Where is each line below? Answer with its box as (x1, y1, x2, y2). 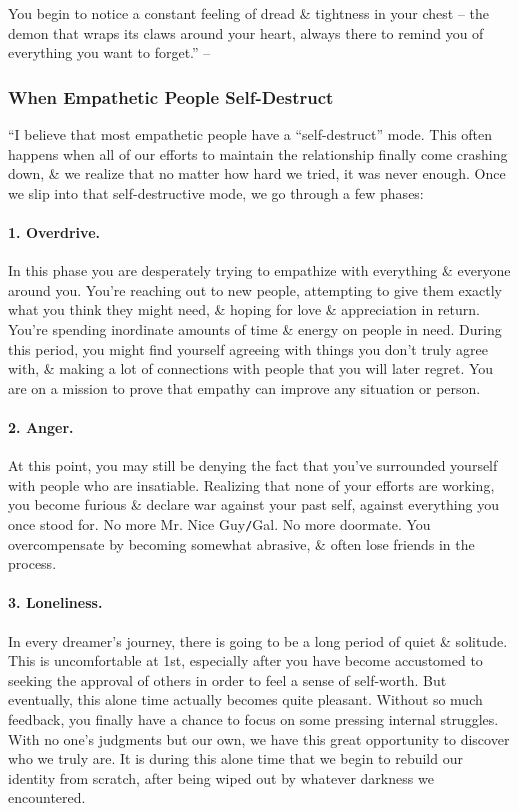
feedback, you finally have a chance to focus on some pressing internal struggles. (8, 708, 499, 729)
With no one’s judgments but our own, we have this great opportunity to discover (8, 728, 510, 749)
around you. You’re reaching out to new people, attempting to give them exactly (8, 279, 503, 300)
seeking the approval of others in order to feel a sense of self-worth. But (8, 669, 447, 690)
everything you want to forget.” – (8, 42, 211, 63)
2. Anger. (8, 416, 74, 437)
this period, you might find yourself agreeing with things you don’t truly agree (8, 338, 488, 359)
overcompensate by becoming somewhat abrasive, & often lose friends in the (8, 533, 475, 554)
